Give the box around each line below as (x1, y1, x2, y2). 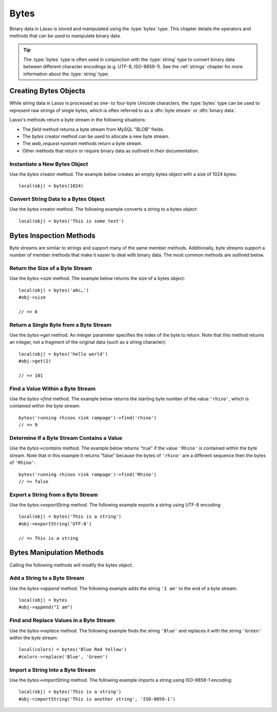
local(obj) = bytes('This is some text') (18, 218, 124, 224)
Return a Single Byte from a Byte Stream (9, 321, 112, 328)
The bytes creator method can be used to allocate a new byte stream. (22, 133, 170, 139)
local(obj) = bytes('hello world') (18, 351, 108, 357)
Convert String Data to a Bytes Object (9, 195, 105, 202)
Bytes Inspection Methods (9, 231, 96, 240)
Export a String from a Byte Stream (9, 491, 98, 498)
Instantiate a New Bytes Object (9, 160, 88, 168)
